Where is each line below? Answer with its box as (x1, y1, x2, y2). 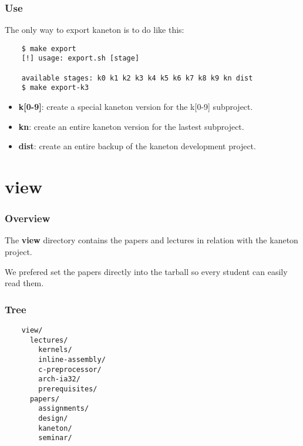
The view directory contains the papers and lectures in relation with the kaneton (5, 234, 298, 246)
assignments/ (38, 404, 89, 413)
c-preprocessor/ (38, 365, 102, 374)
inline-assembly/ (38, 356, 106, 364)
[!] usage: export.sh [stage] (21, 54, 140, 63)
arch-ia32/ (38, 375, 80, 384)
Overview (5, 211, 51, 226)
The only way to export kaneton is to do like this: (5, 24, 184, 36)
